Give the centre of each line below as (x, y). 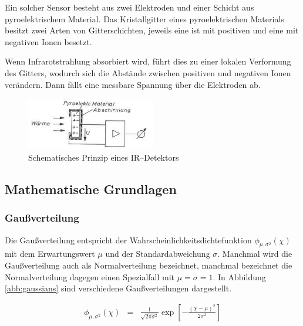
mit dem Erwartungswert (50, 254)
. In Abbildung (239, 276)
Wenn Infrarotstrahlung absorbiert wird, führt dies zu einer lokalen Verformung (148, 61)
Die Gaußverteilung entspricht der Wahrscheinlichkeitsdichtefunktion (128, 240)
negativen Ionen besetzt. (48, 41)
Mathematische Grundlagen (91, 189)
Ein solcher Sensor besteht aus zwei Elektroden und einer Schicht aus (129, 7)
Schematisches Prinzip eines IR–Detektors (104, 157)
